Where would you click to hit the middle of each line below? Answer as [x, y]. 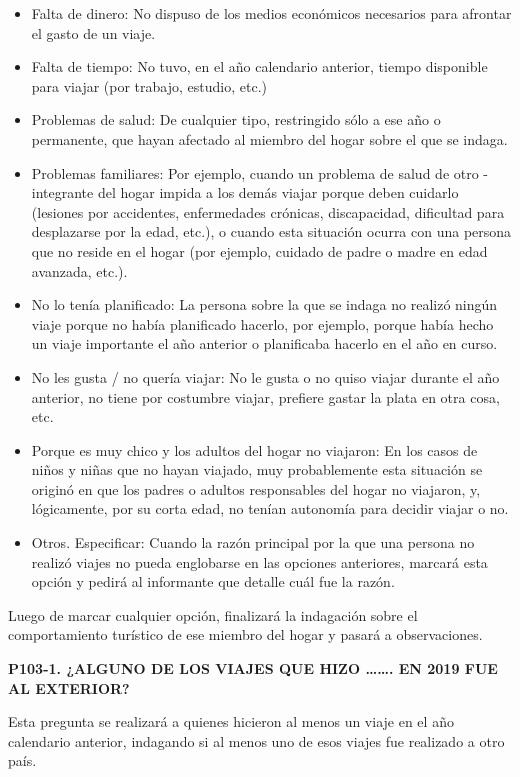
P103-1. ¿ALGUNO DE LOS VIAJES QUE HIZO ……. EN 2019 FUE [253, 668]
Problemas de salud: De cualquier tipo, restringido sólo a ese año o [236, 119]
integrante [62, 192]
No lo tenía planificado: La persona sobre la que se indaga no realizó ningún [264, 304]
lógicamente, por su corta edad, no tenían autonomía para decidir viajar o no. [270, 508]
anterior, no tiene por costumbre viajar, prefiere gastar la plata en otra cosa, [265, 396]
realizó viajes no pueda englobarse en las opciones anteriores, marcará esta [259, 561]
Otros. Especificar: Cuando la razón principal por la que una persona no [253, 542]
